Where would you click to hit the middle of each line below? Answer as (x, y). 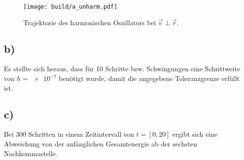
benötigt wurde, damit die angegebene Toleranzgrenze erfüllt (149, 78)
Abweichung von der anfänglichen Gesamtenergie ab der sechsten (101, 144)
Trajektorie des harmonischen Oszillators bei (90, 22)
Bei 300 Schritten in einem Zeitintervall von (69, 134)
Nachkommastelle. (31, 153)
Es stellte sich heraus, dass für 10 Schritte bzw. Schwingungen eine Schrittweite (122, 69)
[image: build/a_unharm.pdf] (70, 7)
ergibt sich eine (195, 134)
